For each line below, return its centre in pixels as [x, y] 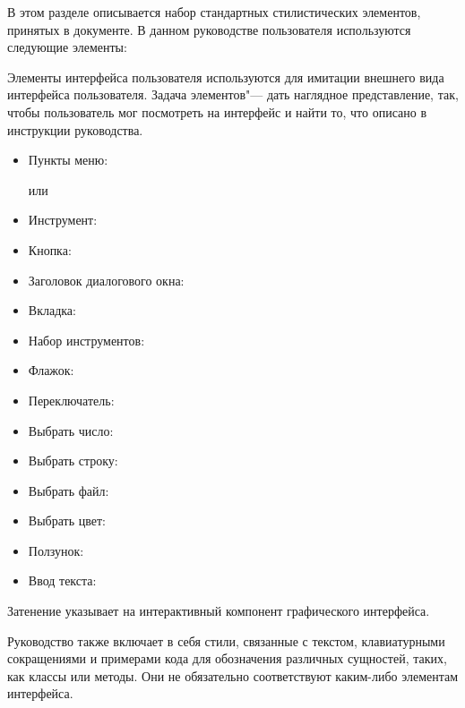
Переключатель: [71, 400]
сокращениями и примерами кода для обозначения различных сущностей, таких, [227, 658]
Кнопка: [50, 249]
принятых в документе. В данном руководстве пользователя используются [209, 29]
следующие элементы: [67, 47]
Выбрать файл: [69, 490]
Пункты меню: [68, 160]
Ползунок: [56, 550]
